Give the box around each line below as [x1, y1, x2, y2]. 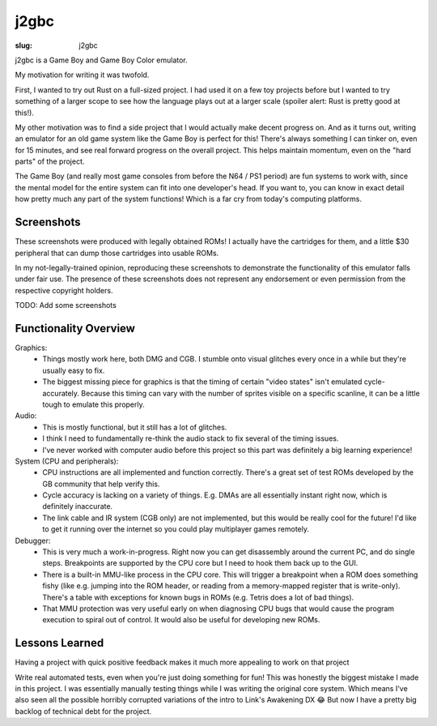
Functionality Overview [15, 321, 135, 335]
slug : [15, 41, 32, 50]
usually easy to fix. [42, 365, 105, 375]
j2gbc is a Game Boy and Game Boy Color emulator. [15, 55, 188, 65]
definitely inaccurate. [42, 502, 113, 511]
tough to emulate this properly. [42, 399, 145, 409]
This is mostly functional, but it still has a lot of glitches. [42, 422, 227, 432]
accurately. [42, 388, 80, 398]
